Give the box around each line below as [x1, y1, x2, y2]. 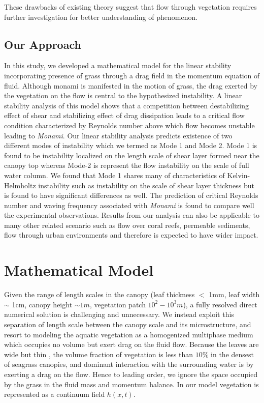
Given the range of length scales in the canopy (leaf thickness [4, 289, 195, 300]
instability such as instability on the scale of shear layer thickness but [38, 180, 255, 190]
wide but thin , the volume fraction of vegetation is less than [4, 349, 193, 359]
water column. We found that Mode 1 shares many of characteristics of [4, 169, 225, 180]
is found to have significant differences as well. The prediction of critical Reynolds [4, 190, 258, 200]
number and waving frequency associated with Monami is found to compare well [4, 199, 254, 210]
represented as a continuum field [4, 389, 105, 399]
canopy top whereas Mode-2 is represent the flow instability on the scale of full [4, 160, 249, 170]
